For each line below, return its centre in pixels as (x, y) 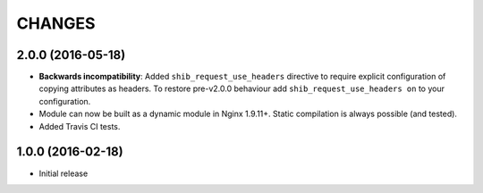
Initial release (64, 173)
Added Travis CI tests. (80, 126)
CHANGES (56, 23)
